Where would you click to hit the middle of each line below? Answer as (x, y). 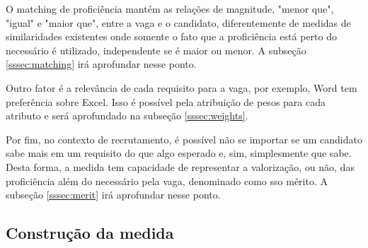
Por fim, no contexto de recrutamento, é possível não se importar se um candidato (184, 139)
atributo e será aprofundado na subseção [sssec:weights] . (127, 116)
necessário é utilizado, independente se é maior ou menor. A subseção (156, 50)
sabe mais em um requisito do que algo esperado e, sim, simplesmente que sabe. (179, 153)
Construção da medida (90, 233)
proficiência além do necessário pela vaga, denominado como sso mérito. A (167, 181)
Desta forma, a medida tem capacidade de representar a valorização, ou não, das (180, 166)
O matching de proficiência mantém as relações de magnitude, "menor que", (170, 8)
